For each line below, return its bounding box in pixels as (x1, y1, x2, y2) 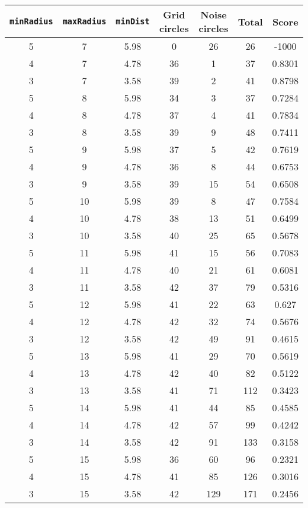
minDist (115, 17, 150, 26)
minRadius (9, 17, 53, 26)
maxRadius (62, 17, 107, 26)
